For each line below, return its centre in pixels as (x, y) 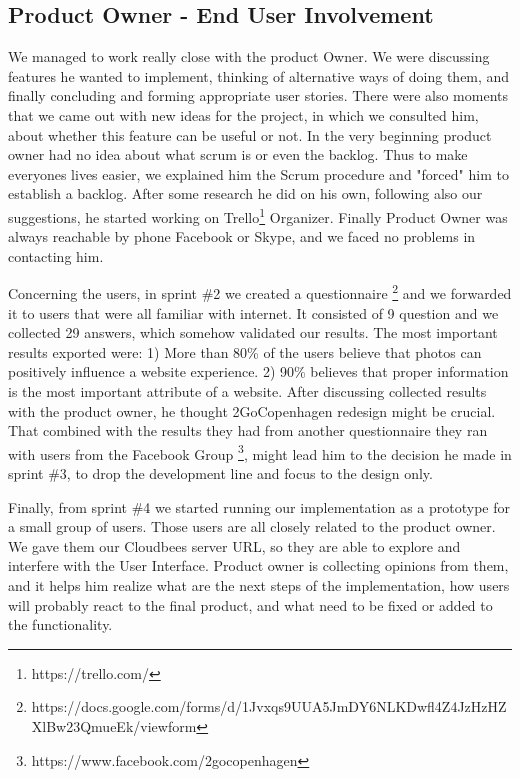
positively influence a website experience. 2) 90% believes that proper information (258, 371)
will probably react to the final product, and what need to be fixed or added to (250, 604)
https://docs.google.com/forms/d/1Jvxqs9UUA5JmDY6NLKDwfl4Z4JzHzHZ (269, 706)
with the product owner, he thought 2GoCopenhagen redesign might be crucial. (252, 410)
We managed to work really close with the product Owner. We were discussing (249, 56)
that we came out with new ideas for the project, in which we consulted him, (243, 114)
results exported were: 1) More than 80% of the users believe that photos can (245, 351)
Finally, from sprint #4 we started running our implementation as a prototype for (259, 506)
